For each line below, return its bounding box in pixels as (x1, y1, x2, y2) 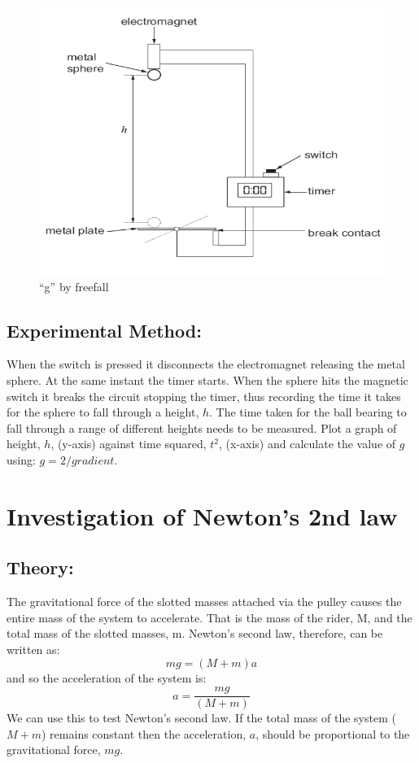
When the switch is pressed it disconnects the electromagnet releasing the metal (7, 355, 405, 373)
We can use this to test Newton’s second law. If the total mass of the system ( (7, 709, 396, 726)
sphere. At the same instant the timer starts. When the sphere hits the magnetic (7, 372, 408, 389)
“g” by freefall (39, 277, 109, 294)
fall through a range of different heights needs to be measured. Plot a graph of (7, 419, 397, 436)
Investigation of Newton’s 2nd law (7, 499, 398, 532)
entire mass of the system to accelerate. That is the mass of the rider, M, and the (7, 608, 412, 626)
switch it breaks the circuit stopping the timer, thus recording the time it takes (7, 387, 401, 404)
